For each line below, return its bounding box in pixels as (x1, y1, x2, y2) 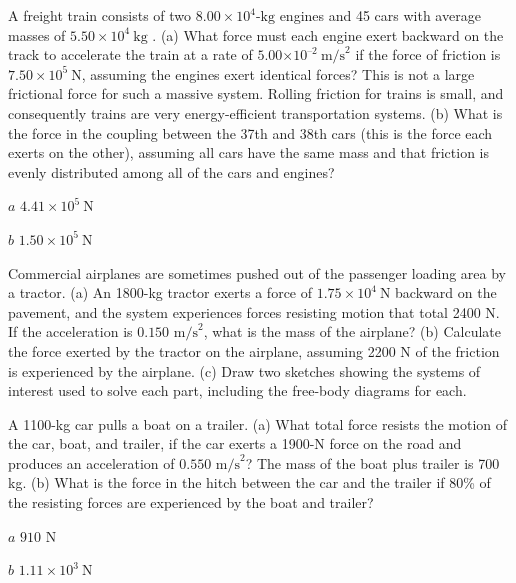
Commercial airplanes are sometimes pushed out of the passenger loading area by (8, 262, 507, 283)
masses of (8, 24, 66, 45)
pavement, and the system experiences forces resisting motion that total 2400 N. (8, 301, 500, 322)
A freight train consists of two (8, 5, 192, 25)
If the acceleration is (8, 321, 133, 342)
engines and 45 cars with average (279, 5, 481, 25)
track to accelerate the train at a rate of (8, 44, 253, 65)
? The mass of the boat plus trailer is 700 (245, 452, 500, 473)
